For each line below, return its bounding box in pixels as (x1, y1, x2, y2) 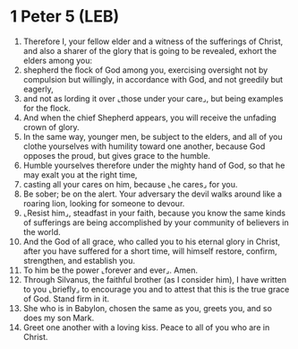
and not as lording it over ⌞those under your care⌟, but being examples (22, 92, 284, 104)
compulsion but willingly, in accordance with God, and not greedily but (22, 74, 284, 84)
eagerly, (22, 83, 54, 94)
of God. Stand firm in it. (22, 293, 110, 304)
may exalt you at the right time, (22, 169, 138, 180)
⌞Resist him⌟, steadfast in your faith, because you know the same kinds (22, 207, 285, 218)
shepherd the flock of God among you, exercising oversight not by (22, 65, 268, 75)
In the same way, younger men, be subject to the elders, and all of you (22, 131, 283, 142)
